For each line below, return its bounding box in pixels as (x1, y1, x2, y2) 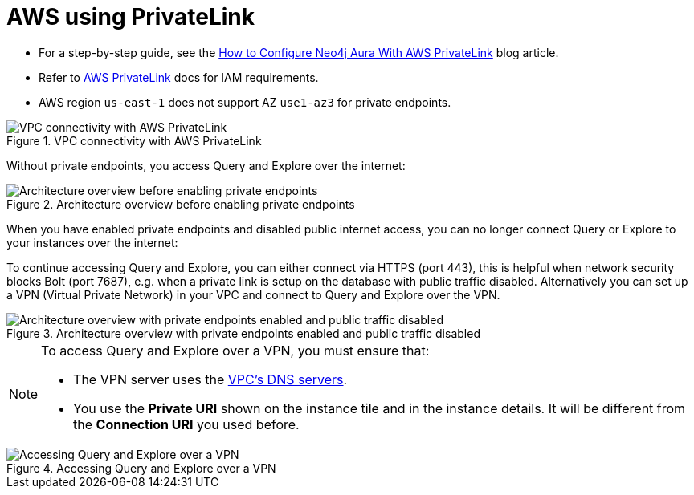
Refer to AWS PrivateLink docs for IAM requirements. (39, 70, 319, 84)
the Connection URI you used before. (73, 416, 300, 432)
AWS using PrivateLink (6, 3, 255, 30)
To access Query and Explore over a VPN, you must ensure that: (41, 342, 430, 359)
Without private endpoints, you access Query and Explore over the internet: (6, 158, 406, 172)
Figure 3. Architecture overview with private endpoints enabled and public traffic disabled (6, 326, 480, 340)
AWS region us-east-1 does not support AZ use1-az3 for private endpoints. (39, 95, 451, 109)
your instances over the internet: (6, 235, 178, 250)
